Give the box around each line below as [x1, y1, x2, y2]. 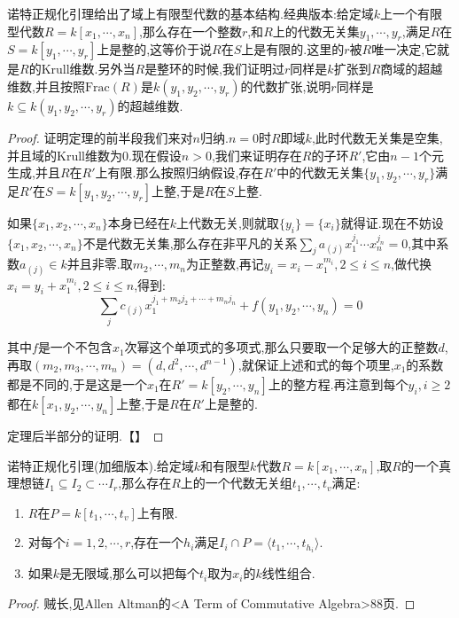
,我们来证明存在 [211, 145, 302, 164]
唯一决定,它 [371, 40, 438, 59]
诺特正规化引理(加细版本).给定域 [7, 456, 194, 474]
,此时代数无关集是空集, [311, 128, 443, 146]
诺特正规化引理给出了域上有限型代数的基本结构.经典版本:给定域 [7, 4, 374, 22]
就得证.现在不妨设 [340, 213, 444, 231]
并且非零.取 [66, 254, 133, 273]
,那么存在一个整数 [138, 21, 242, 40]
